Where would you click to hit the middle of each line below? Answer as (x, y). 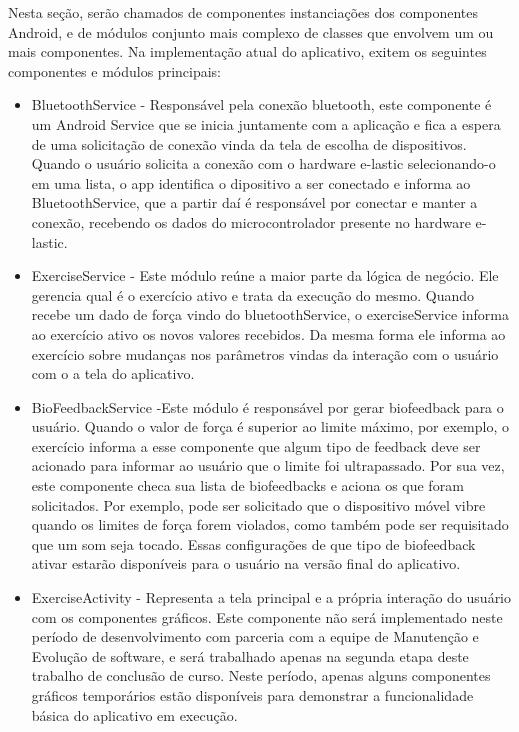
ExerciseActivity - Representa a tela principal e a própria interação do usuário (271, 597)
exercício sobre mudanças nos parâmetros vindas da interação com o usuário (265, 353)
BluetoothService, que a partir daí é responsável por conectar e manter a (254, 202)
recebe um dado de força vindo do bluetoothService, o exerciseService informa (270, 314)
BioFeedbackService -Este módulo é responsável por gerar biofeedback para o (267, 406)
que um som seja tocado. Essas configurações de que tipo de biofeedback (253, 543)
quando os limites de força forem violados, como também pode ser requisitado (270, 524)
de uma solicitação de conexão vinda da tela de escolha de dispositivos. (249, 143)
